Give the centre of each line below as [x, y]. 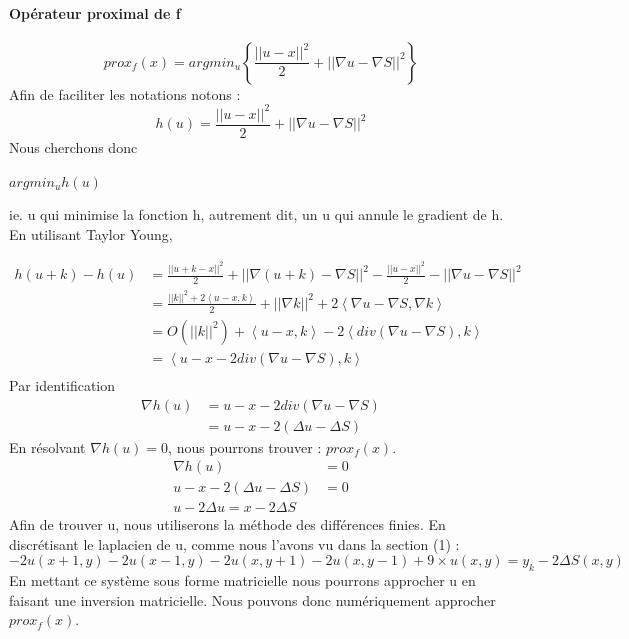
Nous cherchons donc [73, 146]
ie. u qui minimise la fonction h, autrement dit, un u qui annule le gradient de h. [256, 214]
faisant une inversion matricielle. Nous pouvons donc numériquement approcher [252, 599]
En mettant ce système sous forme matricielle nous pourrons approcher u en [242, 580]
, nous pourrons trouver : [245, 446]
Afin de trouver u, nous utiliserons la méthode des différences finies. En [227, 524]
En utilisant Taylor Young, [91, 233]
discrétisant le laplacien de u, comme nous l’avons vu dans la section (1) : [234, 543]
